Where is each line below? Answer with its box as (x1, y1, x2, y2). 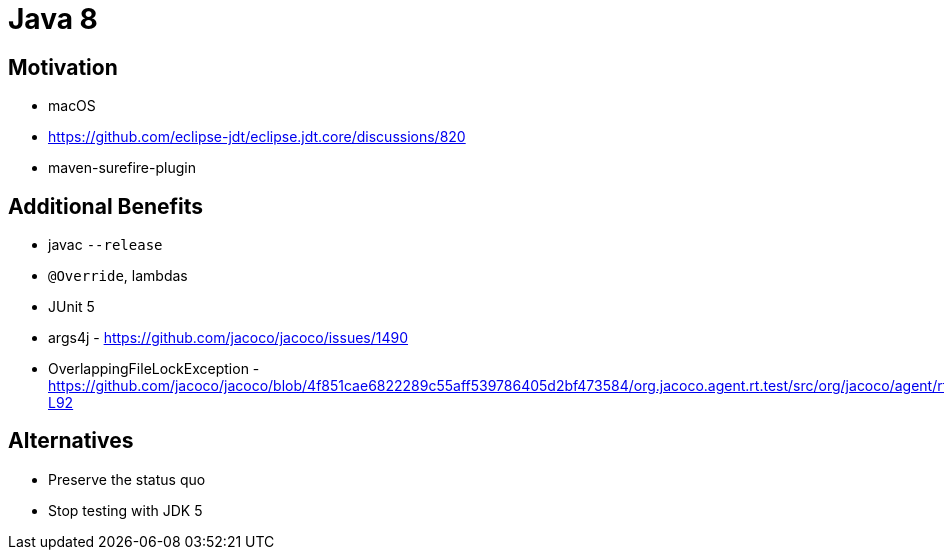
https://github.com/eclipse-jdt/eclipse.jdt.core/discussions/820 (48, 128, 466, 146)
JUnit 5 (48, 298, 95, 316)
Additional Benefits (8, 193, 204, 219)
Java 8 (8, 2, 98, 36)
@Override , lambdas (48, 267, 188, 285)
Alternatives (8, 428, 134, 454)
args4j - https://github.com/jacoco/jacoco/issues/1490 (48, 329, 409, 347)
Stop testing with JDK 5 (48, 501, 203, 519)
